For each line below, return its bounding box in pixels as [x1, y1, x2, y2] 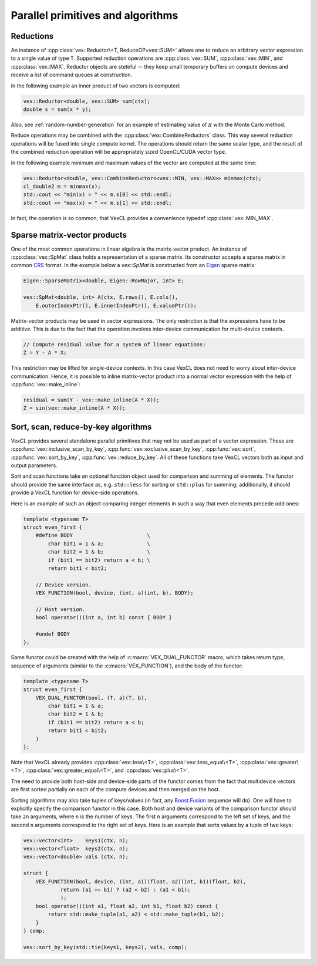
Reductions [11, 31, 54, 41]
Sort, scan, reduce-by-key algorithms [11, 421, 152, 431]
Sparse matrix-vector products [11, 230, 127, 240]
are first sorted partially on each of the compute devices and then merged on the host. [11, 786, 220, 793]
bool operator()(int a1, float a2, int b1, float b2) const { [35, 903, 218, 909]
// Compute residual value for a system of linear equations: [23, 341, 206, 347]
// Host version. [35, 606, 86, 613]
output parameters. [11, 462, 58, 469]
